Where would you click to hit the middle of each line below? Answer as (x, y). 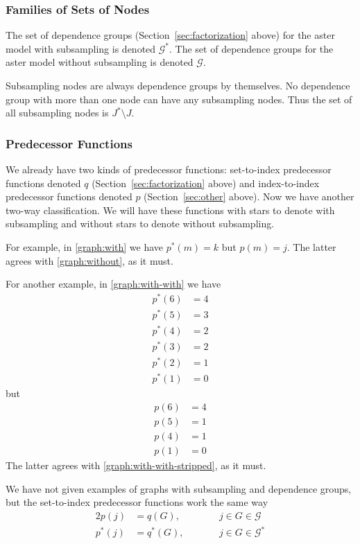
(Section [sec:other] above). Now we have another (249, 196)
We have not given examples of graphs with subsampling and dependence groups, (179, 488)
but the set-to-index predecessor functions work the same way (137, 502)
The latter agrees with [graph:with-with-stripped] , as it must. (136, 465)
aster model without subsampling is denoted (100, 62)
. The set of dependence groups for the (251, 48)
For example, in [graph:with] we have (85, 246)
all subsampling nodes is (57, 113)
